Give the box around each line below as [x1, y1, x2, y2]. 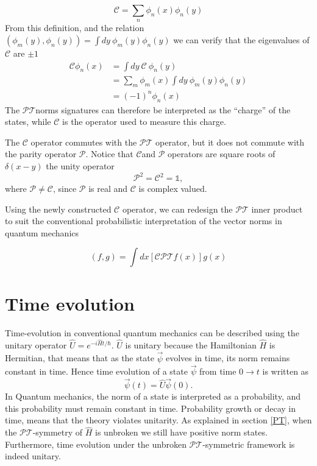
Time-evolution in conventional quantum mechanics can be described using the [5, 326, 299, 339]
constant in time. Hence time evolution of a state [5, 365, 188, 378]
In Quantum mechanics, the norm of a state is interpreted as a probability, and [5, 390, 301, 403]
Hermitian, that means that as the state [5, 351, 154, 364]
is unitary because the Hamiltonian [125, 338, 257, 351]
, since [52, 182, 77, 195]
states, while [5, 115, 51, 128]
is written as [262, 365, 309, 378]
